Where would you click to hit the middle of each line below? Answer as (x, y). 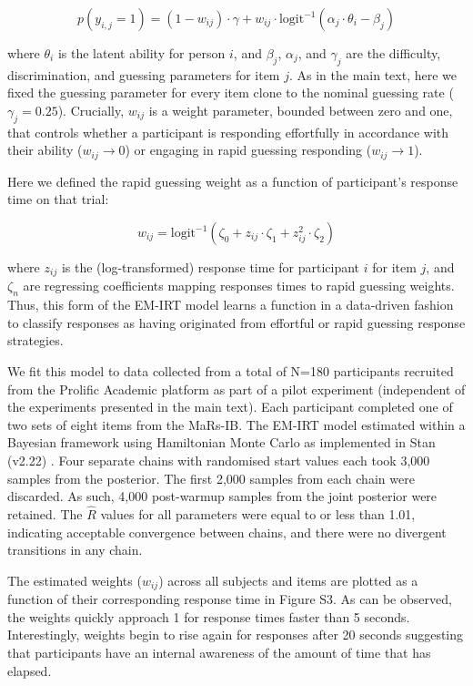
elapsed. (30, 670)
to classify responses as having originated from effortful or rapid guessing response (236, 322)
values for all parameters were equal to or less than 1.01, (258, 514)
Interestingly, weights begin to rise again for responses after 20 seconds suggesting (236, 635)
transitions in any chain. (75, 550)
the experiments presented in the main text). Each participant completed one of (230, 407)
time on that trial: (58, 199)
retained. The (45, 514)
